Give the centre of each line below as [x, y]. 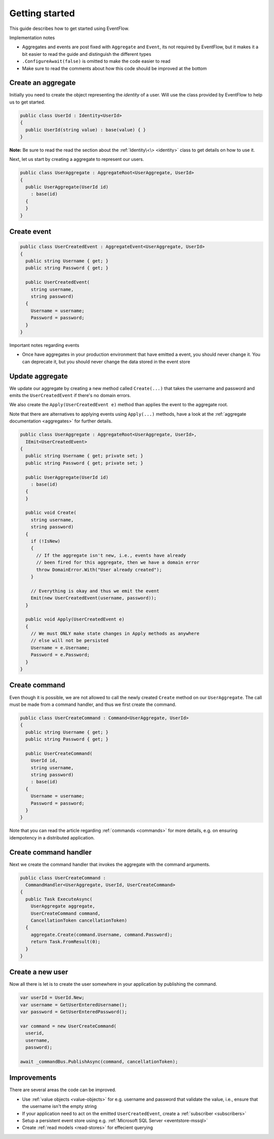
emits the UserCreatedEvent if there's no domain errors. [70, 395]
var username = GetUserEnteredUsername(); [74, 1005]
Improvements [33, 1078]
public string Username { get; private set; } [84, 456]
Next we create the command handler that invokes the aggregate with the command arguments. [110, 864]
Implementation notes [32, 38]
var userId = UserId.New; [52, 998]
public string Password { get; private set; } [84, 463]
